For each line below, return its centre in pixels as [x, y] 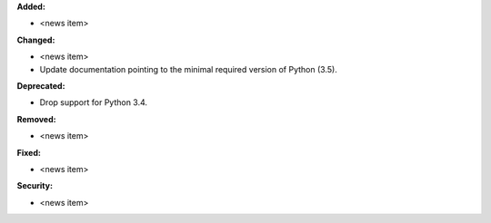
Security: [35, 186]
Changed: [36, 40]
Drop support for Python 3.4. [94, 102]
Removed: [36, 119]
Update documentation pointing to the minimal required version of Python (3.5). [189, 69]
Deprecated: [41, 85]
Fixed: [29, 152]
